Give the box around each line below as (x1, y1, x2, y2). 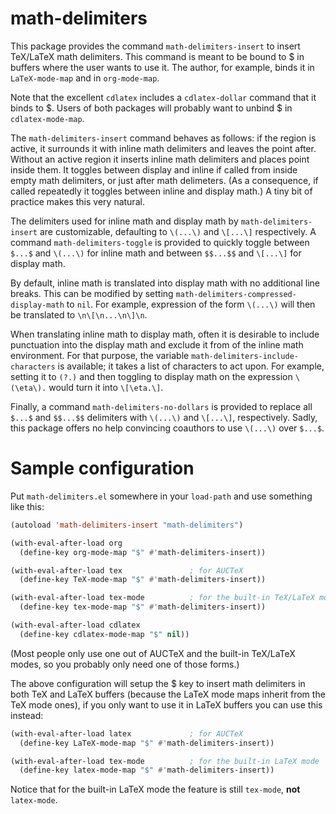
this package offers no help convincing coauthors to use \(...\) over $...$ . (10, 422, 325, 434)
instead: (10, 709, 44, 721)
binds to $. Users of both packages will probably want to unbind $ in (10, 102, 293, 114)
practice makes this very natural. (10, 195, 145, 207)
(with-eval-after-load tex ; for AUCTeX (10, 565, 244, 576)
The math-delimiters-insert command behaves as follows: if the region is (10, 132, 317, 144)
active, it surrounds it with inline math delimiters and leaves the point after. (10, 142, 317, 154)
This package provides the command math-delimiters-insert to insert (10, 40, 301, 52)
